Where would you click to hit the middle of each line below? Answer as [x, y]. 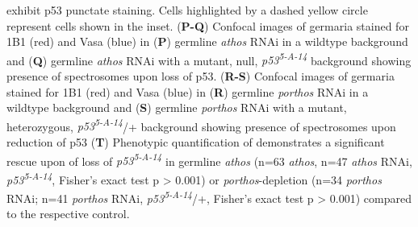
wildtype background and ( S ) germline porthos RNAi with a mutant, [177, 107]
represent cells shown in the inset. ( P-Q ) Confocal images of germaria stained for [208, 25]
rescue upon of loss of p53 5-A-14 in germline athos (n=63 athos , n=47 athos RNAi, [209, 159]
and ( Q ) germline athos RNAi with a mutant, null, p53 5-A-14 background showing [209, 59]
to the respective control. [68, 214]
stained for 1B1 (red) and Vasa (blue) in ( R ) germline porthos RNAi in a [188, 91]
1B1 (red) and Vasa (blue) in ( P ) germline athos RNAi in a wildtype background [207, 41]
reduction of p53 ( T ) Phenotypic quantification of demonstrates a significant [196, 142]
